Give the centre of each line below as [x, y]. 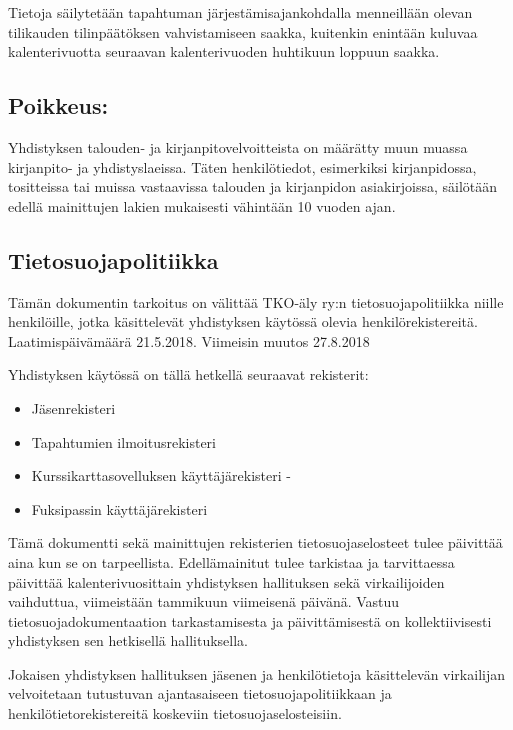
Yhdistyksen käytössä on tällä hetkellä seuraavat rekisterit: [188, 374]
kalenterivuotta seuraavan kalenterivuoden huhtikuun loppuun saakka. [224, 51]
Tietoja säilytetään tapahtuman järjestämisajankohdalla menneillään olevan [240, 12]
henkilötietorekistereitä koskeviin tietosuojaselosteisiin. [175, 713]
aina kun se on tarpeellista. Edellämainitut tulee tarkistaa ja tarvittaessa [231, 561]
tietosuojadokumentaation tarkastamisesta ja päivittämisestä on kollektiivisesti [250, 620]
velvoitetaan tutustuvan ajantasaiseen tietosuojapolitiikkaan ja [200, 693]
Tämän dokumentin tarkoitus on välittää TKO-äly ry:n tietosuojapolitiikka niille [256, 301]
